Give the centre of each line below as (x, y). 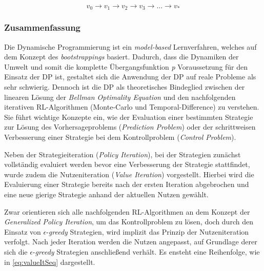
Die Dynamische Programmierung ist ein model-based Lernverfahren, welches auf (130, 46)
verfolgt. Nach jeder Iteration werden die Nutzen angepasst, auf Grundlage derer (131, 242)
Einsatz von (23, 231)
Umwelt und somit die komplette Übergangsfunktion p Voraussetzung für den (126, 66)
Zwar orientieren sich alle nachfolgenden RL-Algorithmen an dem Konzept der (127, 211)
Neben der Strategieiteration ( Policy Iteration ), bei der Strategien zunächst (123, 154)
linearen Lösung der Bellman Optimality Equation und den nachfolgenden (120, 97)
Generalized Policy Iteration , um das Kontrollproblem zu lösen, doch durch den (129, 222)
